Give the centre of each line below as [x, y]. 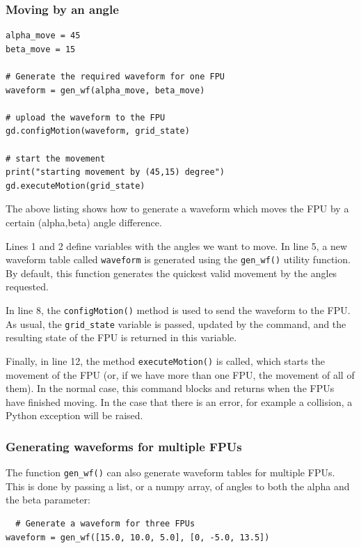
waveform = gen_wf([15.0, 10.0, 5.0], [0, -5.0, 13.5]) [138, 537]
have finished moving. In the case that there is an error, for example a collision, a [179, 401]
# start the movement [56, 158]
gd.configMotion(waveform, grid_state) [98, 131]
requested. [27, 287]
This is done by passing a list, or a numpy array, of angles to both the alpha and [178, 486]
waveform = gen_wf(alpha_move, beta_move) [105, 90]
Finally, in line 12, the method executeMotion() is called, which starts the [166, 360]
